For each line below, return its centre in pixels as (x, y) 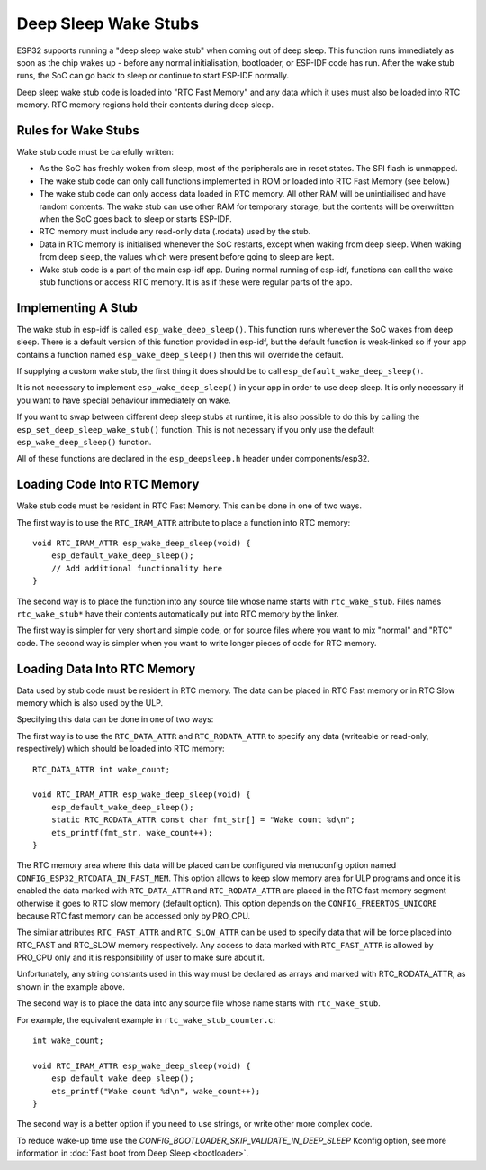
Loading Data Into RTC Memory (106, 668)
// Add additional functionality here (137, 568)
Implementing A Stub (77, 308)
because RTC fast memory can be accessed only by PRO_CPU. (134, 916)
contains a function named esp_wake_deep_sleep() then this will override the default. (180, 354)
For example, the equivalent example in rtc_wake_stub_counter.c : (146, 1019)
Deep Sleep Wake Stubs (108, 23)
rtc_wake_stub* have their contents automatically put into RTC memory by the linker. (178, 614)
